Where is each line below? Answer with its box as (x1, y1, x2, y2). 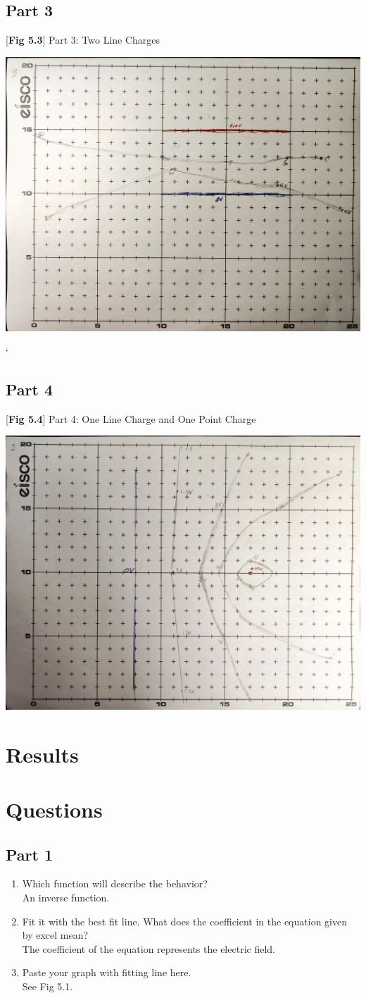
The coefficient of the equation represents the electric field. (22, 941, 275, 956)
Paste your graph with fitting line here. (22, 965, 191, 980)
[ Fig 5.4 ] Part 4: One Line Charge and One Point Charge (6, 411, 256, 426)
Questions (6, 795, 103, 824)
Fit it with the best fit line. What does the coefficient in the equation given (22, 913, 347, 928)
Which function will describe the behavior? (22, 876, 208, 891)
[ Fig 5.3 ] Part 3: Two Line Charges (6, 32, 160, 47)
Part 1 (6, 843, 53, 865)
